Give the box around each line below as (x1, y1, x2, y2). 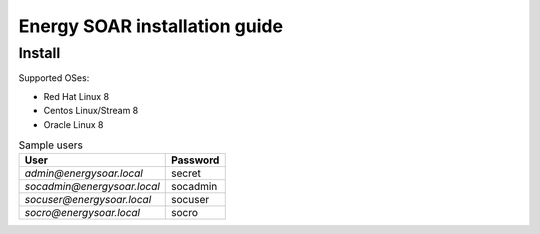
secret (171, 166, 202, 180)
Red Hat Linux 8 (43, 90, 110, 102)
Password (171, 153, 220, 167)
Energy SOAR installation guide (18, 15, 284, 37)
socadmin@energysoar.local (24, 180, 160, 194)
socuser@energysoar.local (24, 193, 152, 207)
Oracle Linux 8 (43, 118, 104, 130)
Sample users (18, 138, 84, 152)
